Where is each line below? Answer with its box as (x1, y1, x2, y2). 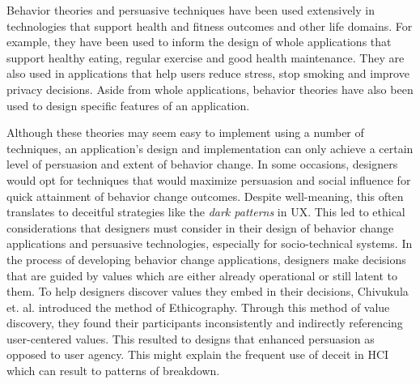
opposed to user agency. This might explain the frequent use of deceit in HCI (6, 346, 389, 363)
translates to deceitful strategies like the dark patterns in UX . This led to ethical (6, 203, 405, 220)
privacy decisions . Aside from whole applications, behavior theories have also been (6, 80, 414, 97)
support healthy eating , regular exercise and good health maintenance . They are (6, 49, 405, 66)
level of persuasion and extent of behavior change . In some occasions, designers (6, 156, 398, 173)
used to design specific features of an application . (6, 96, 250, 113)
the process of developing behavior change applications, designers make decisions (6, 250, 406, 267)
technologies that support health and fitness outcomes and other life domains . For (6, 17, 413, 34)
